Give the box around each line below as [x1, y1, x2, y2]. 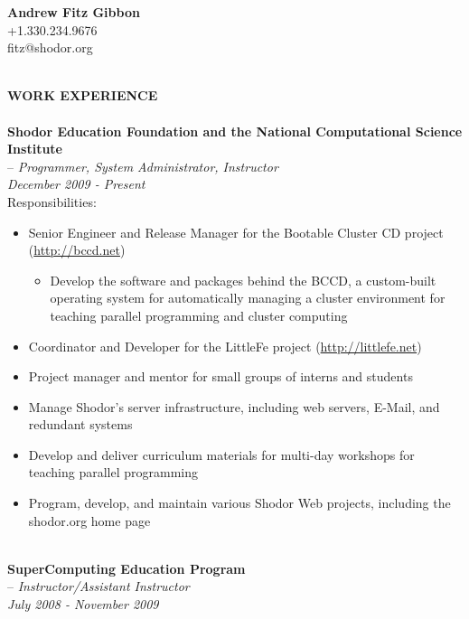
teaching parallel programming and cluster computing [50, 305, 348, 324]
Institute [7, 139, 62, 158]
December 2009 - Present [7, 174, 145, 193]
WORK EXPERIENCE [7, 86, 158, 105]
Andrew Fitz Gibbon [7, 3, 140, 21]
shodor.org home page [28, 511, 151, 530]
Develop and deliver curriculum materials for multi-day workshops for [28, 445, 415, 464]
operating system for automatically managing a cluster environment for [50, 288, 446, 307]
